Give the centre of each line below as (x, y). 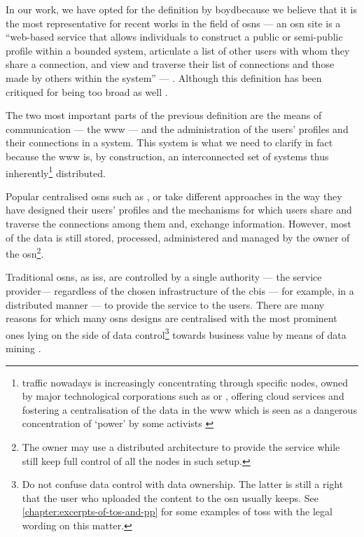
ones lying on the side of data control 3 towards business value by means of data (176, 333)
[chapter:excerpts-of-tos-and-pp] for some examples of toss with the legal (177, 511)
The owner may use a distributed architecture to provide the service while (181, 447)
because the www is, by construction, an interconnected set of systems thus (167, 156)
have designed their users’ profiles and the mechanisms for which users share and (179, 210)
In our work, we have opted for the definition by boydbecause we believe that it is (181, 9)
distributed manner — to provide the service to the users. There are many (165, 304)
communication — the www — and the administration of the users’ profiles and (177, 128)
